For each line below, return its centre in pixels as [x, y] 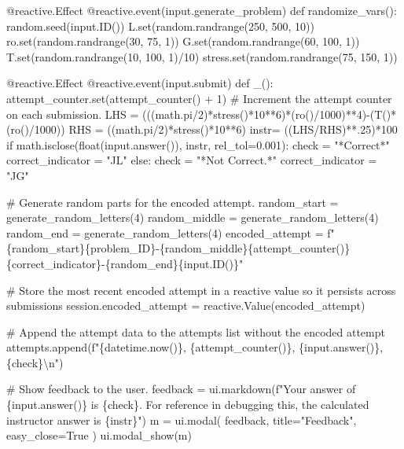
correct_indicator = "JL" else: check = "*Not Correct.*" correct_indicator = [192, 160]
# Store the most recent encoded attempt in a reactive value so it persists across [201, 290]
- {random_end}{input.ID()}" [173, 263]
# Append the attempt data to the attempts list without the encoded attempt [196, 331]
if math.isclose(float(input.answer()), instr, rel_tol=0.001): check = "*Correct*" [198, 144]
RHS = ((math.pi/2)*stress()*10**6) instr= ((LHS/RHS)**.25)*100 [233, 129]
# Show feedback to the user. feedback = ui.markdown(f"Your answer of [181, 389]
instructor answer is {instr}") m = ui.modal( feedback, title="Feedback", [182, 420]
